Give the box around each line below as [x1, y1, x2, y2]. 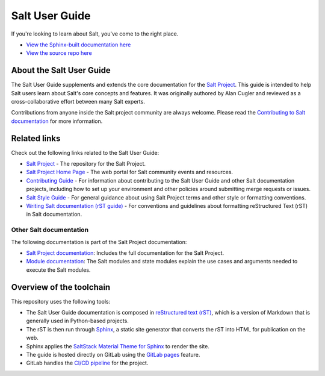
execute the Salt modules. [26, 266, 91, 274]
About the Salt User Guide [11, 65, 111, 75]
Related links [11, 133, 61, 143]
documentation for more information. [11, 117, 103, 125]
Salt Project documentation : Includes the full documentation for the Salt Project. [26, 249, 224, 256]
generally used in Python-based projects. [26, 317, 129, 325]
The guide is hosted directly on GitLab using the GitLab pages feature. [26, 351, 200, 358]
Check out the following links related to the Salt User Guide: [11, 149, 159, 156]
